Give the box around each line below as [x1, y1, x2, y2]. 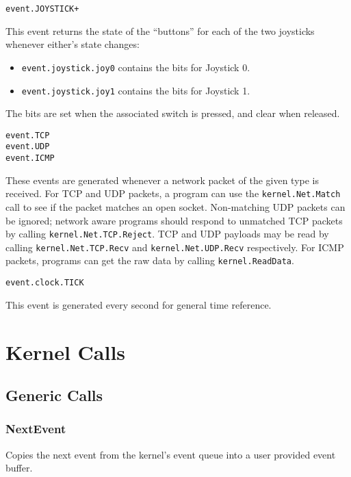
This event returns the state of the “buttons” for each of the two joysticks [5, 23, 315, 38]
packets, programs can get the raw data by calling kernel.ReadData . [5, 253, 294, 268]
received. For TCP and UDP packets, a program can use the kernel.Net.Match [5, 186, 341, 201]
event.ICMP [5, 153, 55, 164]
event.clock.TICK [5, 278, 84, 288]
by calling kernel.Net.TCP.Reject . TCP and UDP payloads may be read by [5, 227, 329, 241]
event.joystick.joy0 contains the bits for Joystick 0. [21, 60, 250, 74]
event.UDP [5, 142, 50, 152]
